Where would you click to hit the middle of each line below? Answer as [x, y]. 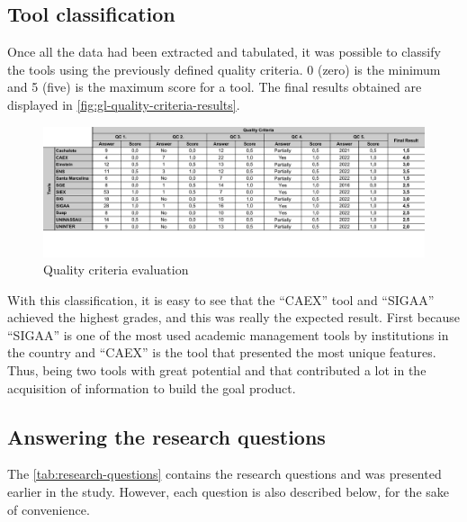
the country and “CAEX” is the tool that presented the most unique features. [222, 352]
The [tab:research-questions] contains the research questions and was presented [225, 474]
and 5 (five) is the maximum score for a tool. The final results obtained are [215, 87]
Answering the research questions [166, 436]
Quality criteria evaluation [116, 270]
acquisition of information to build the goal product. [152, 387]
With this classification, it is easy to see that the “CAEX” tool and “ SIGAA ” [221, 299]
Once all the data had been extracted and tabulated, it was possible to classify [224, 52]
